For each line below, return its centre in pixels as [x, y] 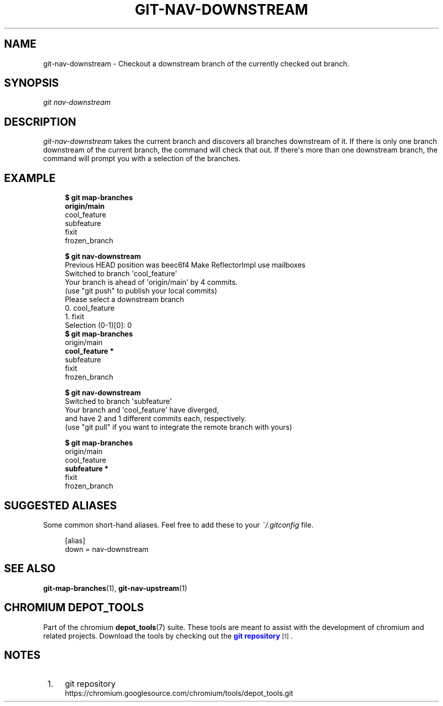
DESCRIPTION [40, 122]
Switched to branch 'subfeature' [118, 401]
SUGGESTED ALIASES [60, 505]
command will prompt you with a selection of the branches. [142, 159]
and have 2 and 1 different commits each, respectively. [156, 419]
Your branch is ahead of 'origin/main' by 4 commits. [151, 282]
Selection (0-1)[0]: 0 [98, 325]
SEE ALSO [30, 569]
